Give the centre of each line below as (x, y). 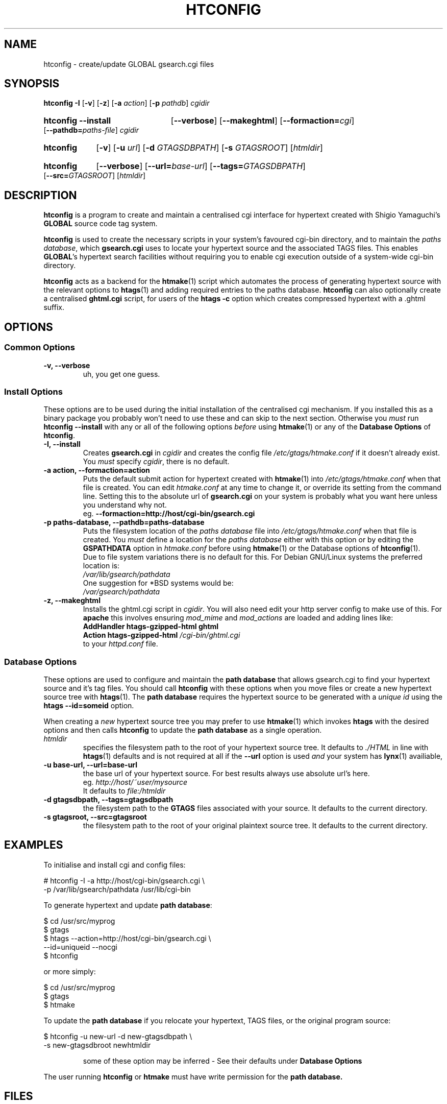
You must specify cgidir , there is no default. (156, 462)
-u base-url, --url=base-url (91, 765)
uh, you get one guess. (121, 374)
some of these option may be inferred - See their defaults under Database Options (222, 1061)
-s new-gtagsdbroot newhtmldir (97, 1045)
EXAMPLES (34, 845)
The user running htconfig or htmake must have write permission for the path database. (193, 1076)
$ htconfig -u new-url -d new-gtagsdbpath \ (118, 1036)
